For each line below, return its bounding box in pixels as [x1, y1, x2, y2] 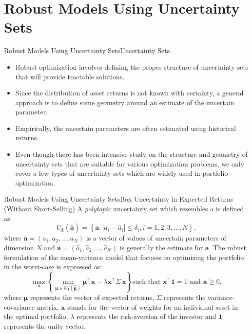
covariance [4, 301, 35, 312]
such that [132, 278, 161, 285]
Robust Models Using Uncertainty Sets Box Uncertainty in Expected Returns [4, 194, 233, 204]
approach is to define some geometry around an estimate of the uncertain [15, 97, 234, 107]
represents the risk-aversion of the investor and [77, 311, 216, 321]
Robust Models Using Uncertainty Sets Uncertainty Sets [4, 45, 170, 56]
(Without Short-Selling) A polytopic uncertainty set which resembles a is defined [4, 204, 244, 214]
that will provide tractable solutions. [15, 71, 125, 81]
